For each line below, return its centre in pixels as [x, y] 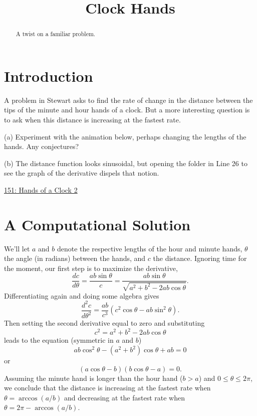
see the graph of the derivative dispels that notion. [82, 173]
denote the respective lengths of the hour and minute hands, [150, 248]
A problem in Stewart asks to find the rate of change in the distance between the [128, 100]
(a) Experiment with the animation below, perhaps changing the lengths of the [125, 136]
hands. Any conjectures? [42, 146]
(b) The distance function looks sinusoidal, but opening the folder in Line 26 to [126, 163]
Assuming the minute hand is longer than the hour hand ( [93, 378]
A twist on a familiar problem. [56, 34]
